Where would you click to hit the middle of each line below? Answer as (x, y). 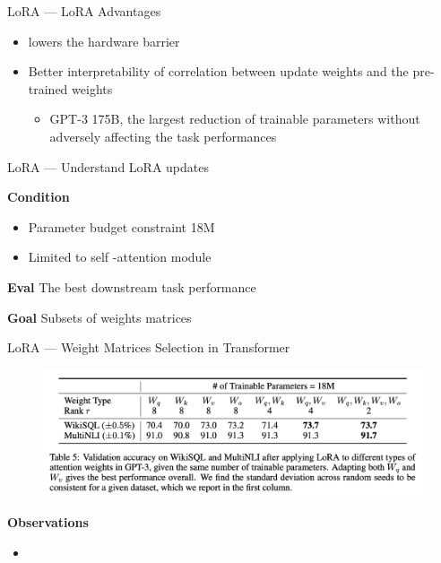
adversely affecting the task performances (163, 136)
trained (48, 88)
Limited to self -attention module (120, 257)
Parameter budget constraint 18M (121, 226)
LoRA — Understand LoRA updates (108, 166)
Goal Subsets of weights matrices (99, 317)
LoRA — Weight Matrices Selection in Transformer (149, 347)
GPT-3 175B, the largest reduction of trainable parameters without (235, 119)
